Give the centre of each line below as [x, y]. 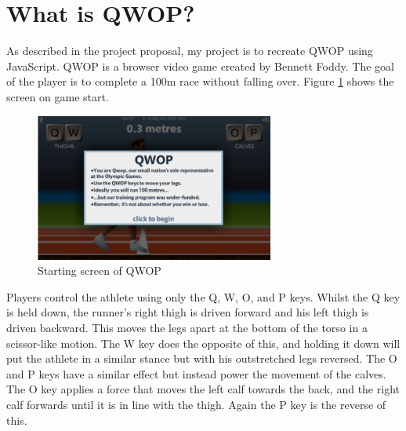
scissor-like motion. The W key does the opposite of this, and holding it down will [203, 343]
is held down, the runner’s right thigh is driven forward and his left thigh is [188, 312]
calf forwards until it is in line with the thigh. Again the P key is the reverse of [196, 404]
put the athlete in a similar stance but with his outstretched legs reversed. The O [202, 358]
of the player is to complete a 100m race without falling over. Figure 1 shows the [200, 81]
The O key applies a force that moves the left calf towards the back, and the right [203, 389]
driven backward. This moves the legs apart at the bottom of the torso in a [187, 327]
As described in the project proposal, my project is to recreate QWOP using [190, 51]
